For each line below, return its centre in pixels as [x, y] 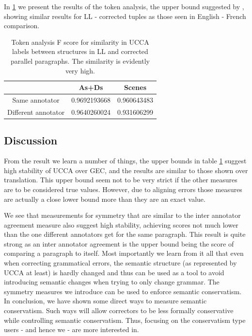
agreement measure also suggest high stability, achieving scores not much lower [121, 224]
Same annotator [36, 100]
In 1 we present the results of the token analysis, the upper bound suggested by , [124, 6]
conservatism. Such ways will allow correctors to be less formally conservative [119, 310]
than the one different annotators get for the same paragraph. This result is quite [125, 234]
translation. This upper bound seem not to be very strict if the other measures [121, 180]
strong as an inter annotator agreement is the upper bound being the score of [119, 243]
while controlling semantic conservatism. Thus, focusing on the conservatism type [125, 320]
